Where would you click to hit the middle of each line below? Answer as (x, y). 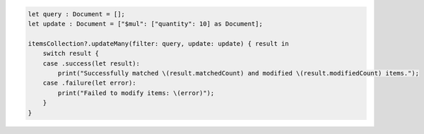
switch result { (71, 54)
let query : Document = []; (76, 14)
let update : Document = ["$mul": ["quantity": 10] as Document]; (145, 24)
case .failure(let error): (90, 83)
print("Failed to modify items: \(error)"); (136, 93)
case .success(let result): (92, 63)
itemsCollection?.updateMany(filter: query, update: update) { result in (158, 43)
